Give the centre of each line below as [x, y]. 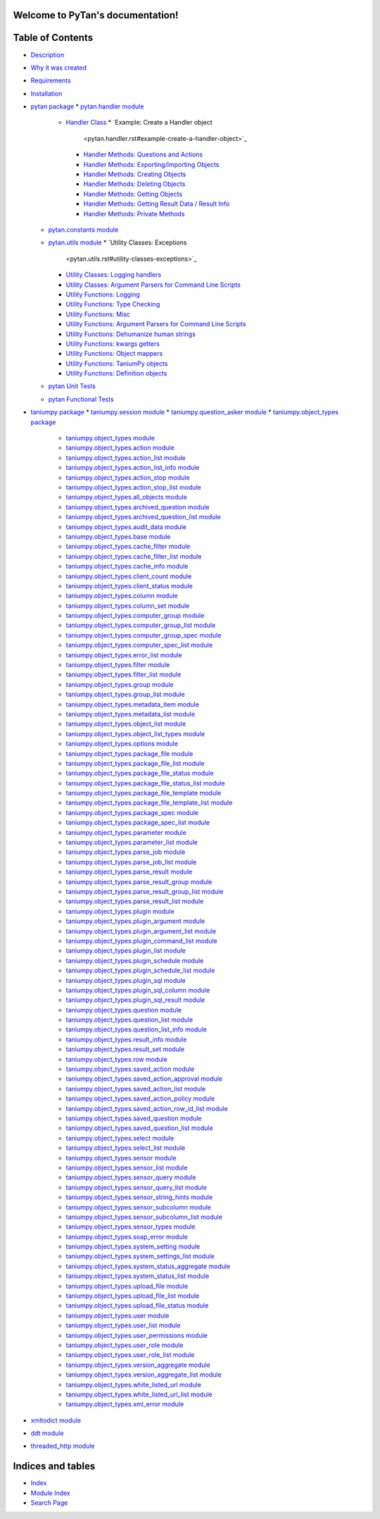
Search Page [49, 1503]
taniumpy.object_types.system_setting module [133, 1246]
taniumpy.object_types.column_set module [128, 605]
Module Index [50, 1493]
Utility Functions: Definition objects [116, 373]
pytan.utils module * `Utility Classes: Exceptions [118, 242]
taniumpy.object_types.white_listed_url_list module [139, 1394]
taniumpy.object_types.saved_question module [134, 1118]
